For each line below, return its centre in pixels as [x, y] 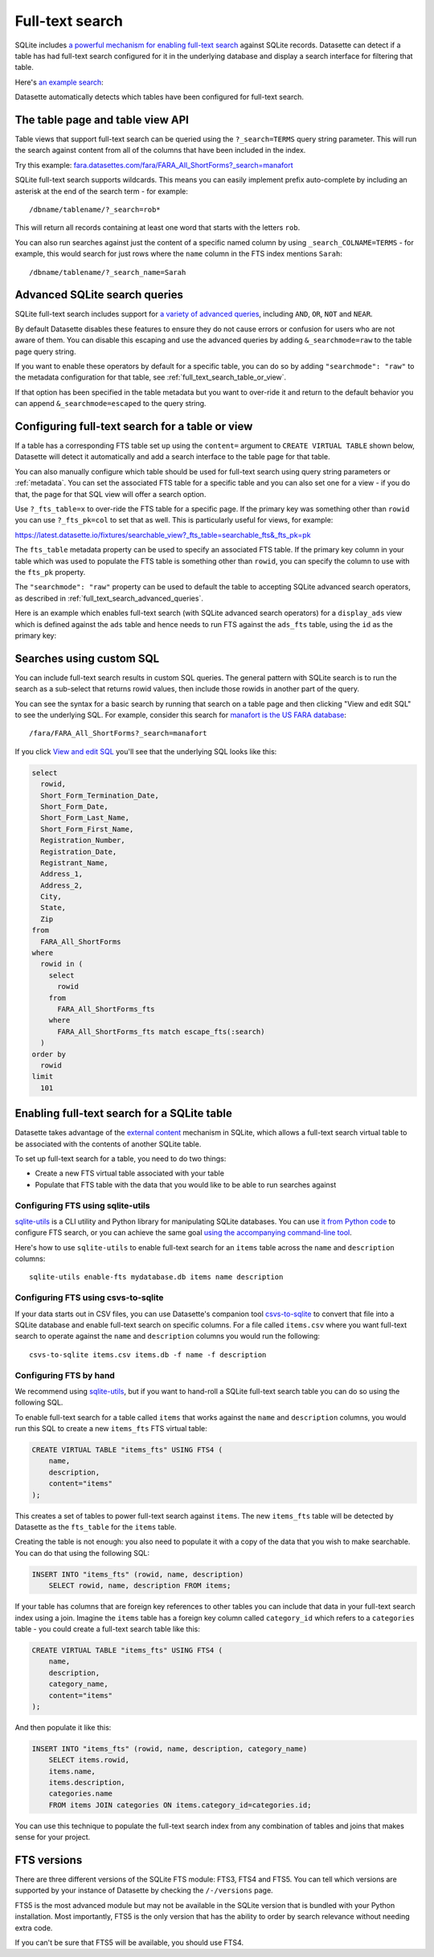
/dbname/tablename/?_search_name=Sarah [108, 272]
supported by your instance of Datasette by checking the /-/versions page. [144, 1890]
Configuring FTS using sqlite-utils [82, 1205]
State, [53, 908]
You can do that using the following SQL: [82, 1553]
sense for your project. [53, 1837]
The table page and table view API [102, 119]
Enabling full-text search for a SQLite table [123, 1114]
